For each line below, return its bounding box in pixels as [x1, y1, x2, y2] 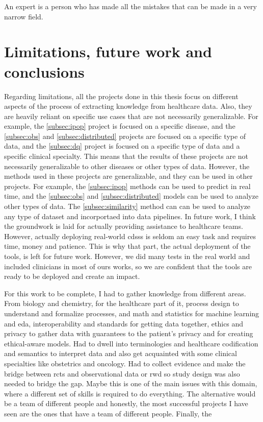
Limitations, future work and [4, 41, 212, 62]
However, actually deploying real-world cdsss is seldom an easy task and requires [4, 230, 256, 241]
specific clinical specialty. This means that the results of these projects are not [4, 151, 249, 161]
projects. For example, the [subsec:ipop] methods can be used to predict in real [4, 180, 251, 191]
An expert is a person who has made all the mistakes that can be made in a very [4, 1, 257, 11]
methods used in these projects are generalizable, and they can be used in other [4, 171, 253, 181]
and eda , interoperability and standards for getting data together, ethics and [4, 318, 244, 329]
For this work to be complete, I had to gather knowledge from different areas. [4, 288, 246, 298]
